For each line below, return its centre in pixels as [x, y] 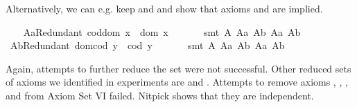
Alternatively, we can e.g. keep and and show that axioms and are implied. [164, 8]
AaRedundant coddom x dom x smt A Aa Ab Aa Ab [162, 31]
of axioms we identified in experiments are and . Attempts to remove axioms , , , [177, 82]
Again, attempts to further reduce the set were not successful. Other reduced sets [178, 68]
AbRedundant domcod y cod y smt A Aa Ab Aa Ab [147, 45]
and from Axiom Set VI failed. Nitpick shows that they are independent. [160, 95]
